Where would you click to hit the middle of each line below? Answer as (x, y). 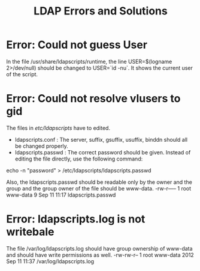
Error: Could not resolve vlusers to (93, 99)
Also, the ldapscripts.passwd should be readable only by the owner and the (99, 182)
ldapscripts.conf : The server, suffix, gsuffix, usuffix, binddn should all (101, 139)
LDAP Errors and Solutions (101, 11)
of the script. (22, 74)
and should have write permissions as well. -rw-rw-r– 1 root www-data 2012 (100, 255)
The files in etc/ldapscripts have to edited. (58, 128)
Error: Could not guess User (77, 45)
